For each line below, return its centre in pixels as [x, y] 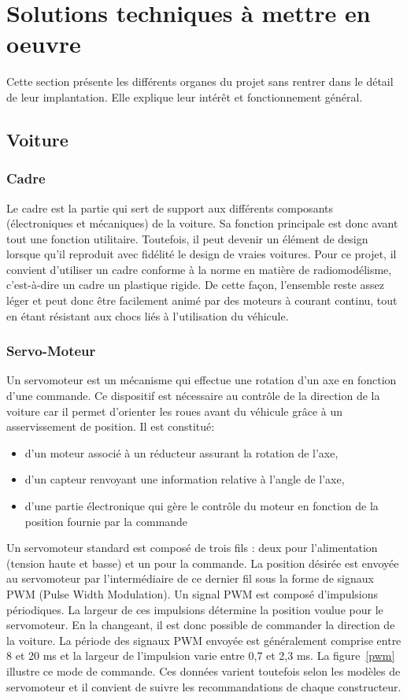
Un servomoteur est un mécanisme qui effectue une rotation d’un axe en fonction [202, 380]
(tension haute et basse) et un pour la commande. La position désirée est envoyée [203, 563]
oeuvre [44, 44]
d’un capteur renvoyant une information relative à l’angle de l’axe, [185, 479]
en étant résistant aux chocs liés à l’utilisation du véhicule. [148, 315]
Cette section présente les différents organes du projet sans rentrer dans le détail [200, 81]
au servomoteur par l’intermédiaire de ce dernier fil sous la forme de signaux [190, 578]
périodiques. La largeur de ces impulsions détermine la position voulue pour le [195, 609]
